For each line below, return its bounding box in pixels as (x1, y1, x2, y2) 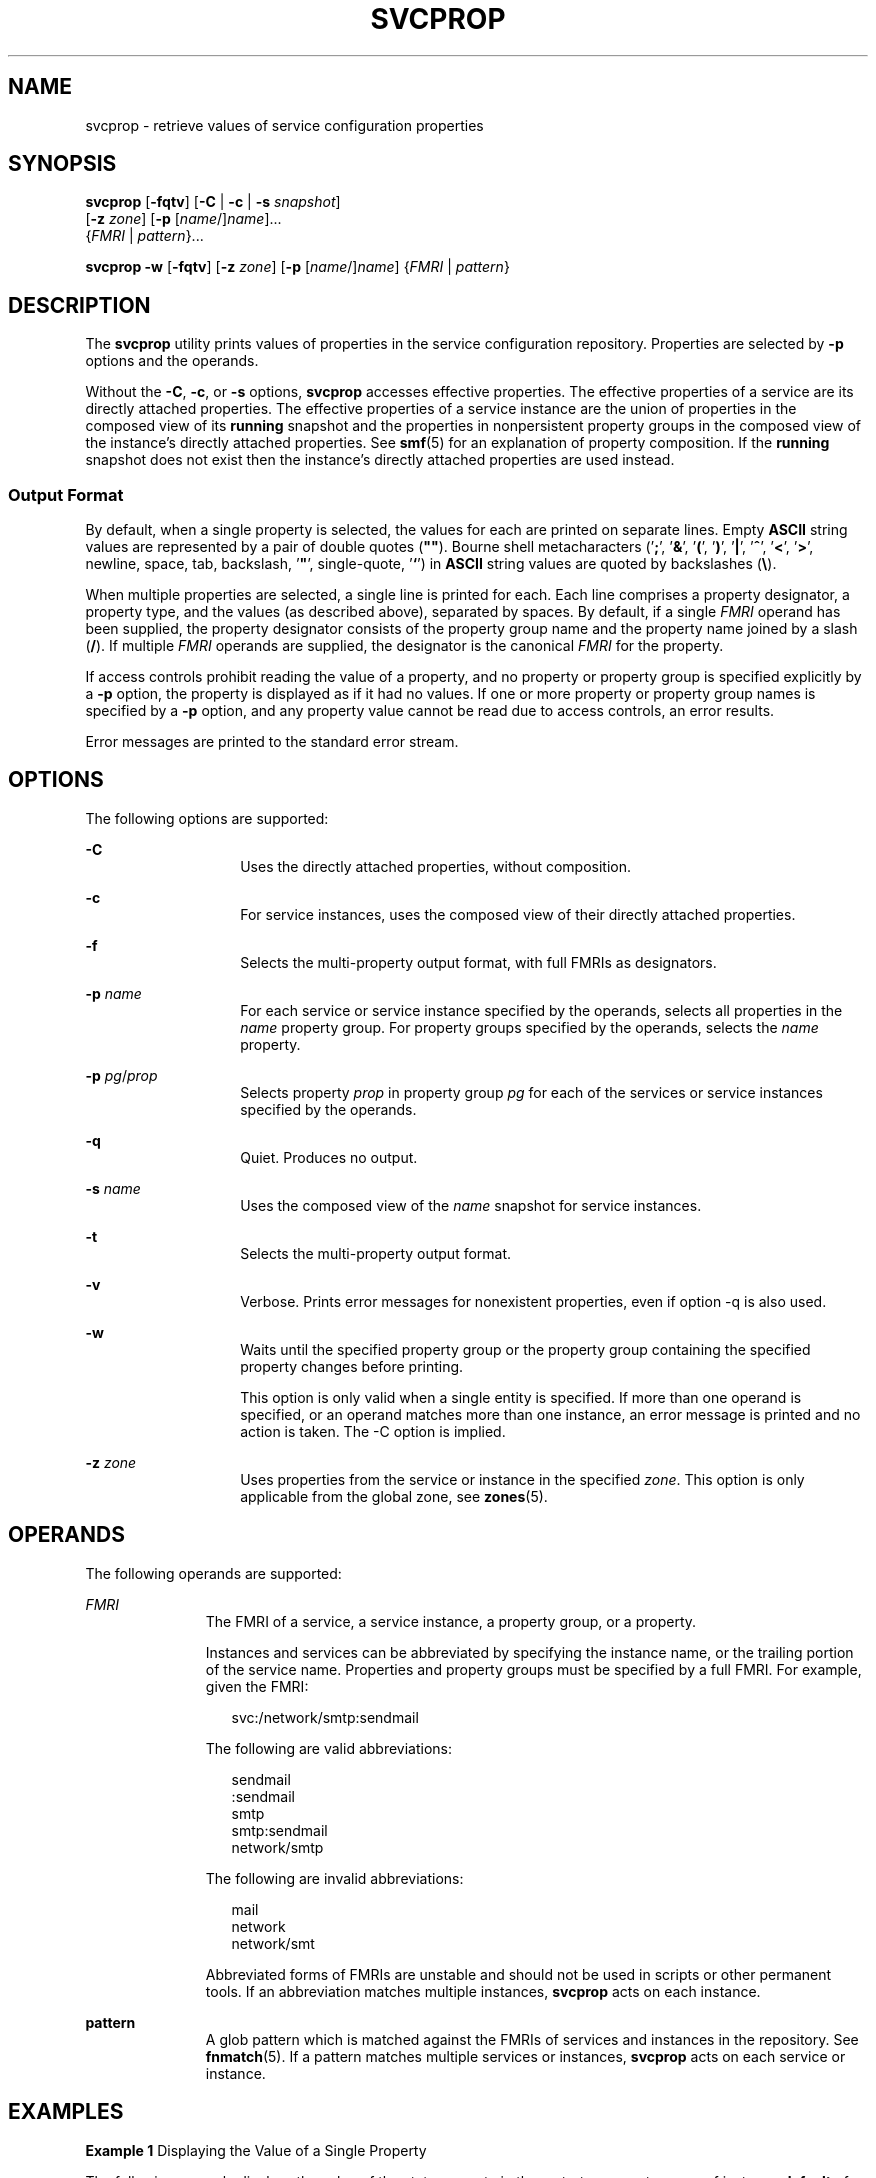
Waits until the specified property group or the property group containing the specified (240, 1340, 811, 1358)
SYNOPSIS (8, 151, 117, 177)
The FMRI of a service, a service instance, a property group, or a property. (205, 1612, 697, 1630)
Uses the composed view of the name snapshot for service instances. (240, 1196, 702, 1214)
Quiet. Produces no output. (240, 1148, 418, 1166)
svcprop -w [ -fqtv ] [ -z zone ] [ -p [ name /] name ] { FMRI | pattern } (85, 258, 510, 276)
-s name (85, 1179, 141, 1197)
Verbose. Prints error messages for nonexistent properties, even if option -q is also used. (240, 1292, 827, 1310)
